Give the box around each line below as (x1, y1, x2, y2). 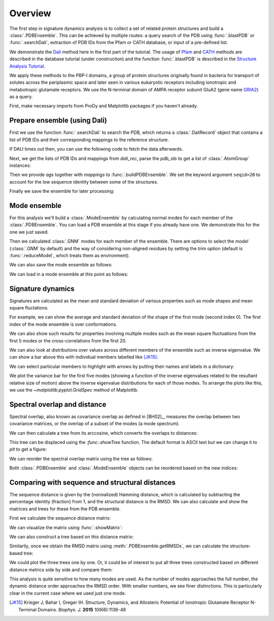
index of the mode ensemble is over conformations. (9, 321, 118, 327)
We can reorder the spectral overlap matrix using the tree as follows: (9, 456, 153, 462)
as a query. (9, 94, 33, 100)
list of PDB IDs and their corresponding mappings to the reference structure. (9, 136, 169, 143)
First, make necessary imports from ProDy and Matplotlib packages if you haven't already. (9, 103, 198, 109)
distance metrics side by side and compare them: (9, 566, 113, 573)
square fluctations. (9, 305, 49, 311)
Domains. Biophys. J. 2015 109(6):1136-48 (37, 606, 126, 612)
